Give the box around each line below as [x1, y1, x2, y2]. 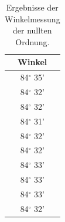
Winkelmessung [5, 12, 60, 25]
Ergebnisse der [6, 1, 59, 13]
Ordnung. [15, 35, 50, 48]
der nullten [13, 24, 52, 36]
